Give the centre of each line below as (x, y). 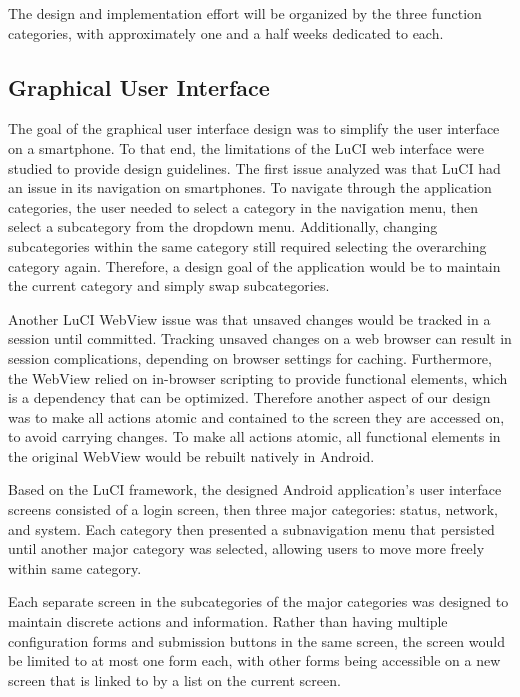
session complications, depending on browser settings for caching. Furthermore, (250, 357)
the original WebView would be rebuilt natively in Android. (191, 455)
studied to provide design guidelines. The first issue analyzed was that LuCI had (254, 167)
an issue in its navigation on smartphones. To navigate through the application (250, 187)
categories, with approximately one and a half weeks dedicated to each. (226, 32)
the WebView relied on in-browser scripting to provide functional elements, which (258, 377)
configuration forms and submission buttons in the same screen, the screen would (256, 640)
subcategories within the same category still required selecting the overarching (247, 245)
